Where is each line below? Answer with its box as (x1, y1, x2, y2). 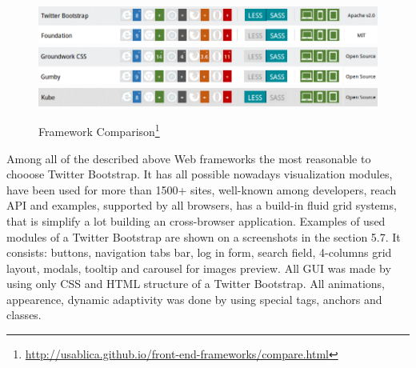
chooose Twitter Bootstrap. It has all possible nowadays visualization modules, (6, 166, 393, 182)
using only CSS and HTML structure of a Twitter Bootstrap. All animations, (6, 275, 386, 292)
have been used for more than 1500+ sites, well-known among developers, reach (6, 181, 397, 198)
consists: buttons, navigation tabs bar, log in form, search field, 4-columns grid (6, 244, 392, 261)
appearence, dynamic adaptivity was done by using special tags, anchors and (6, 290, 382, 307)
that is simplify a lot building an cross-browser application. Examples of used (6, 212, 386, 229)
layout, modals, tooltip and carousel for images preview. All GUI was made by (6, 259, 391, 276)
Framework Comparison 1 (38, 121, 160, 139)
